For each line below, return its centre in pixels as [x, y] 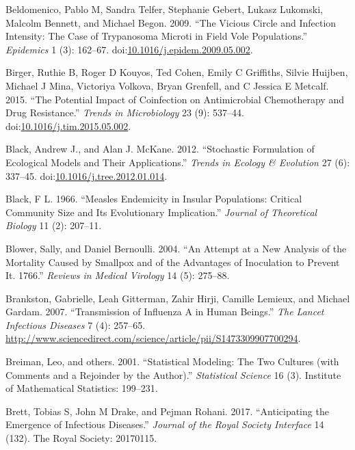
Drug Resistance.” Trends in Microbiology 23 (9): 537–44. [125, 112]
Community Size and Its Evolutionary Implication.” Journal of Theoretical [161, 212]
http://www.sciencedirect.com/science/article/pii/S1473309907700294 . [153, 338]
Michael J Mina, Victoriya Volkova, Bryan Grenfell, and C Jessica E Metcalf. [167, 85]
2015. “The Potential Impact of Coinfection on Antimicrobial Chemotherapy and [175, 99]
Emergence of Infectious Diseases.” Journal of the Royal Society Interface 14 [165, 424]
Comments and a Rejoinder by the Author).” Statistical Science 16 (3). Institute [173, 374]
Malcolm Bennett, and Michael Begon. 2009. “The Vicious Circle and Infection [171, 22]
